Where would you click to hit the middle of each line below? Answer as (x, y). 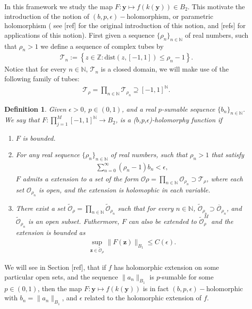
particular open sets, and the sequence (61, 276)
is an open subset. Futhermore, (74, 221)
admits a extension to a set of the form (80, 178)
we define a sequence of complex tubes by (102, 46)
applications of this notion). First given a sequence (79, 35)
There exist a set (40, 208)
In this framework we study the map (59, 6)
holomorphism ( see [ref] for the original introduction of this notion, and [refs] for (125, 25)
